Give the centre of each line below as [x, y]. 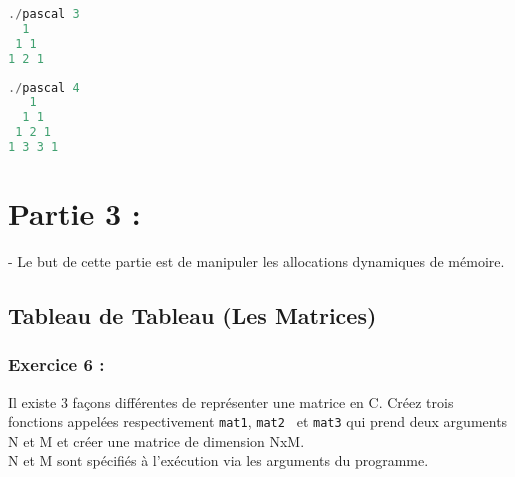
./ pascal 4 [44, 87]
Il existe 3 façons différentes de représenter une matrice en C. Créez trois [231, 401]
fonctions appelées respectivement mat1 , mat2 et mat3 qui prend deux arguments [258, 421]
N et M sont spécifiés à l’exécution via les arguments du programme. [218, 460]
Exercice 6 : [56, 364]
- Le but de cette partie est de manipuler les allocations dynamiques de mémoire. [256, 261]
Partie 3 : [74, 213]
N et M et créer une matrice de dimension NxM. [156, 440]
